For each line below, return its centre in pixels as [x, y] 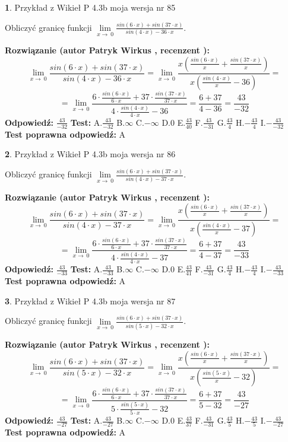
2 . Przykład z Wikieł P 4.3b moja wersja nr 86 [90, 154]
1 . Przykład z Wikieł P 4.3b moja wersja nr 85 [90, 7]
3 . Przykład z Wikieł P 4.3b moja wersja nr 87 [90, 301]
